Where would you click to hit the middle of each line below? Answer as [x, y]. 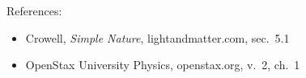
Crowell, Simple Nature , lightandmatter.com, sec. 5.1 [157, 37]
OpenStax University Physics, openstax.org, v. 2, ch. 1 [163, 65]
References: [34, 10]
